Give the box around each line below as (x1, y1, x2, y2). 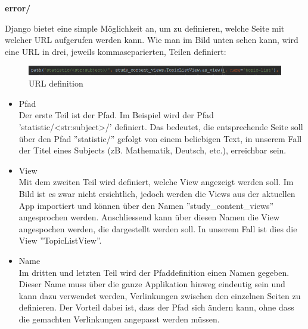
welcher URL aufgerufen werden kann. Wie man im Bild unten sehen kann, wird (5, 33, 298, 46)
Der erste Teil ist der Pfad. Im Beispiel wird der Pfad (18, 109, 214, 121)
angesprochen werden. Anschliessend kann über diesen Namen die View (18, 211, 280, 223)
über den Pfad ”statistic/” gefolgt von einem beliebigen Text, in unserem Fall (18, 132, 302, 144)
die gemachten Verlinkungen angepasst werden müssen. (18, 312, 220, 325)
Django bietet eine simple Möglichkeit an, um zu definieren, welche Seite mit (5, 21, 285, 34)
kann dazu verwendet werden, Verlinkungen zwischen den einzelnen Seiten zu (18, 289, 301, 302)
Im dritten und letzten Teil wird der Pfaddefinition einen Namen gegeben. (18, 266, 290, 278)
